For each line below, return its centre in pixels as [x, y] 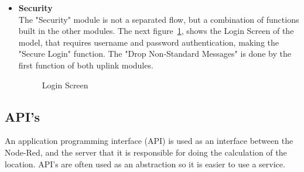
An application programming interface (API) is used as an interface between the [149, 141]
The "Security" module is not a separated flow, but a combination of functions [159, 19]
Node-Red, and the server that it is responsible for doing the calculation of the [146, 152]
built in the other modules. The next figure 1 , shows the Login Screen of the [156, 31]
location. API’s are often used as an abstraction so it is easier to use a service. [145, 164]
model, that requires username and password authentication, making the [149, 42]
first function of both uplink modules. [86, 65]
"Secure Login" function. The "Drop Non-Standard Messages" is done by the [155, 54]
